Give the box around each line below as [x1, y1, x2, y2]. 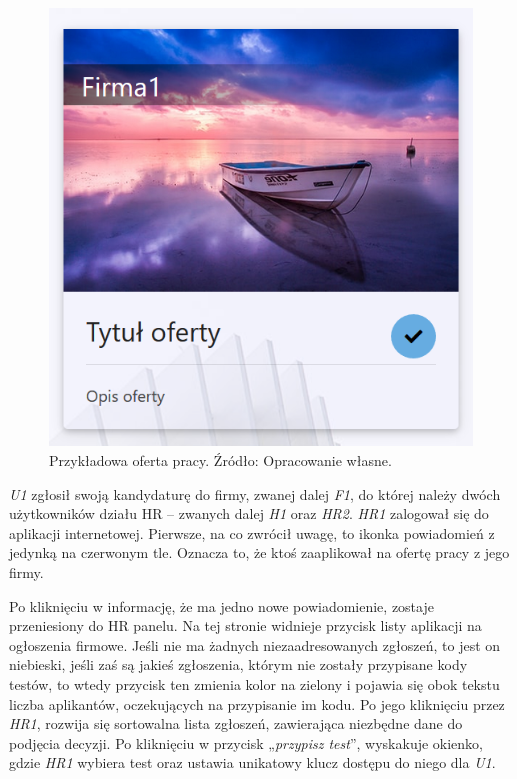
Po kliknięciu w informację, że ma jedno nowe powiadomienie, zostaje [9, 595, 434, 616]
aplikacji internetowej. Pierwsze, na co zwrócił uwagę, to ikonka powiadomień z [9, 522, 495, 543]
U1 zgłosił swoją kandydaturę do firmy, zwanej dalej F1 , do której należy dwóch [9, 483, 501, 504]
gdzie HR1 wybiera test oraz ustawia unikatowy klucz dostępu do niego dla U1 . [9, 752, 496, 773]
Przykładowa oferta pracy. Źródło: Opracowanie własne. [49, 450, 392, 471]
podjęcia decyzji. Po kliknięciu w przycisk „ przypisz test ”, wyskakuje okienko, [9, 732, 484, 753]
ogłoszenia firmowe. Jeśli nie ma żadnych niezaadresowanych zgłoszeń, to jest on [9, 634, 501, 655]
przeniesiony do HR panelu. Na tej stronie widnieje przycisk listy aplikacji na [9, 615, 482, 636]
